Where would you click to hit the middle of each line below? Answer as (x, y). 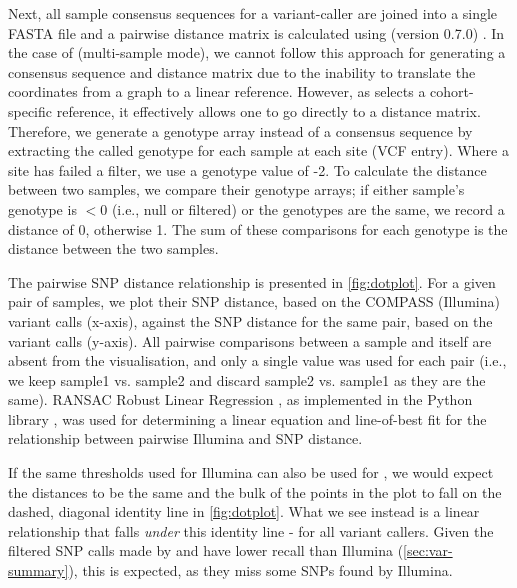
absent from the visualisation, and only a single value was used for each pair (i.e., (257, 360)
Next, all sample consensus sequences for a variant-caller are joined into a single (253, 13)
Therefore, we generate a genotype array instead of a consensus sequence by (240, 130)
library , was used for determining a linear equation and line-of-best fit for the (247, 418)
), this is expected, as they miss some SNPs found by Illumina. (260, 570)
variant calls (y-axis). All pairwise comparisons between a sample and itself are (250, 340)
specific (30, 110)
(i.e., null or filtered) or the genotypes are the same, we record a (308, 208)
